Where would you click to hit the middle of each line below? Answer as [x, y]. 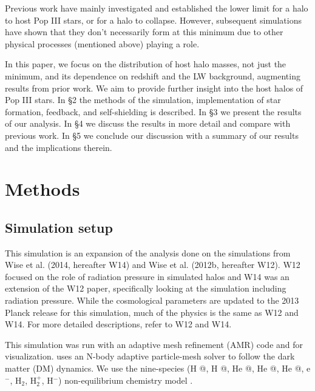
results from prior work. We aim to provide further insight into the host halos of [154, 88]
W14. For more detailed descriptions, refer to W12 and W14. [118, 324]
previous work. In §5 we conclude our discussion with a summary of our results [152, 135]
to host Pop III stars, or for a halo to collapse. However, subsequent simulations [153, 20]
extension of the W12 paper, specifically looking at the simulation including [146, 288]
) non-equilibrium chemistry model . [126, 380]
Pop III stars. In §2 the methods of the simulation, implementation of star [143, 100]
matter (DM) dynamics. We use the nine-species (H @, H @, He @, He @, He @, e [158, 368]
